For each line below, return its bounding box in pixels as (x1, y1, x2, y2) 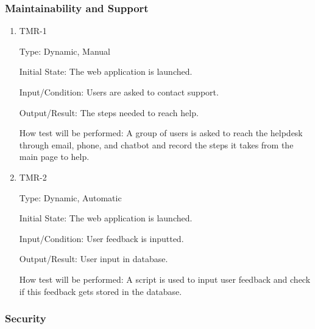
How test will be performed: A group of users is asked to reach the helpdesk (19, 126, 303, 139)
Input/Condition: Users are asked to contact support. (19, 86, 219, 98)
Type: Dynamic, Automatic (19, 191, 122, 204)
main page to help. (19, 150, 90, 163)
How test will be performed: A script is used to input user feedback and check (19, 272, 311, 285)
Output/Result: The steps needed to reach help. (19, 106, 199, 119)
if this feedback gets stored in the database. (19, 285, 182, 297)
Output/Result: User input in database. (19, 252, 168, 265)
